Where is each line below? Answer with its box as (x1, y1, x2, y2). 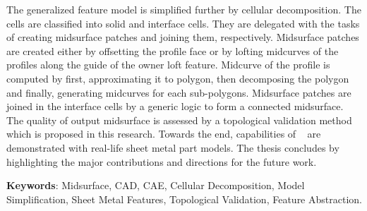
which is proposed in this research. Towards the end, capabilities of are (6, 126, 321, 141)
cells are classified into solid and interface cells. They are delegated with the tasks (6, 16, 360, 30)
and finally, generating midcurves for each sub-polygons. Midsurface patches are (6, 85, 351, 100)
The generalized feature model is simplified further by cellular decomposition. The (6, 2, 361, 16)
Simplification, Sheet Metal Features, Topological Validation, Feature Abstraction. (6, 191, 362, 206)
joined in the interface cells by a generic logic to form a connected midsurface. (6, 99, 344, 114)
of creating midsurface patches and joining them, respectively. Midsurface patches (6, 30, 359, 44)
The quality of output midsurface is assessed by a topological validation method (6, 112, 352, 127)
